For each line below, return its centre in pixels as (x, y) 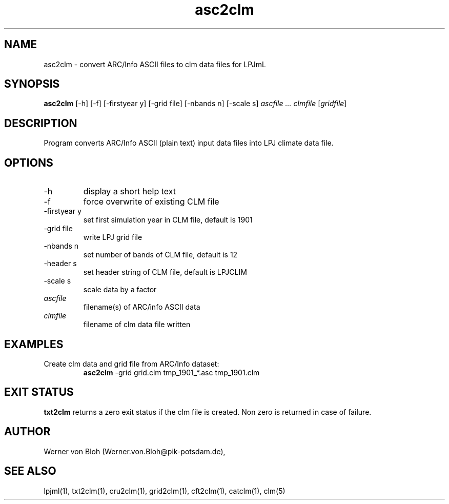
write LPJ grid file (113, 237)
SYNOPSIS (32, 84)
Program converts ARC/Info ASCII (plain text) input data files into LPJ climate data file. (189, 143)
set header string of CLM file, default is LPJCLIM (165, 272)
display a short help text (130, 191)
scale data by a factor (120, 290)
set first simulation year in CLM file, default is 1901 (168, 220)
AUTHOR (27, 432)
